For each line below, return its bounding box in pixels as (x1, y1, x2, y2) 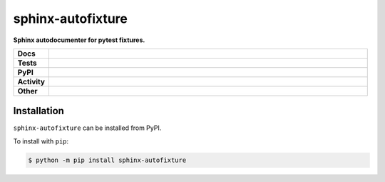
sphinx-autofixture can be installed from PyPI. (13, 123, 162, 132)
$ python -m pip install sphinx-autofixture (28, 156, 187, 164)
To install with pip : (13, 136, 69, 146)
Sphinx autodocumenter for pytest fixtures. (13, 36, 145, 44)
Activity (17, 76, 46, 86)
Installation (13, 105, 64, 117)
